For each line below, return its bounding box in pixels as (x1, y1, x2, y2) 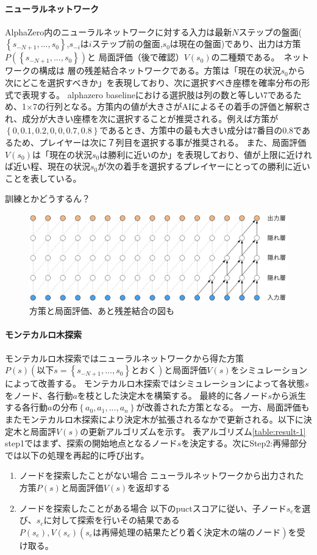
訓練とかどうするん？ (5, 192, 90, 205)
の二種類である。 (211, 51, 280, 63)
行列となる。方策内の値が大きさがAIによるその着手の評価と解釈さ (45, 100, 311, 113)
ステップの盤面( (238, 25, 302, 38)
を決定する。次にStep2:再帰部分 (181, 437, 307, 449)
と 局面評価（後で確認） (87, 51, 184, 63)
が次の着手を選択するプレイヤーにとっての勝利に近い (98, 160, 310, 173)
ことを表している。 (5, 171, 82, 184)
